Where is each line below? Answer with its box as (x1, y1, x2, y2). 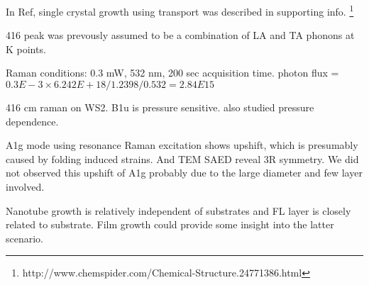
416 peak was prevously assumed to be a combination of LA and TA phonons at (6, 28, 355, 43)
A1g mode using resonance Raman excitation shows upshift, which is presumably (6, 138, 358, 152)
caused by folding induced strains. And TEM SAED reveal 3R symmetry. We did (6, 151, 359, 166)
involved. (6, 179, 45, 194)
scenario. (6, 230, 44, 245)
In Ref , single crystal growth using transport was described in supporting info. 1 (6, 2, 354, 18)
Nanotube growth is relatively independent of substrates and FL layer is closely (6, 203, 351, 218)
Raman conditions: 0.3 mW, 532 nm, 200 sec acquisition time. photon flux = (6, 65, 339, 80)
